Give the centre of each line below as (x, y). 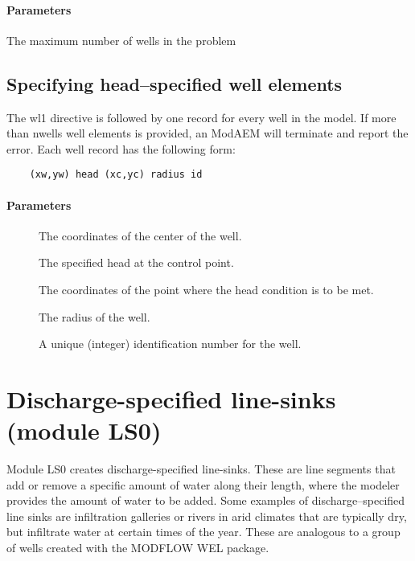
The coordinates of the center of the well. (140, 235)
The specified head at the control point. (136, 262)
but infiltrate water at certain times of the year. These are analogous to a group (203, 532)
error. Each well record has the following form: (121, 148)
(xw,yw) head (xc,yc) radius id (116, 175)
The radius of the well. (95, 316)
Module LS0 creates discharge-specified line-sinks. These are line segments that (201, 469)
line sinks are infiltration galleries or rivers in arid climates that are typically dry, (207, 516)
